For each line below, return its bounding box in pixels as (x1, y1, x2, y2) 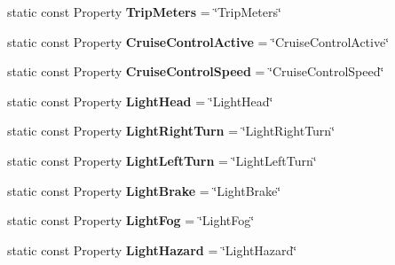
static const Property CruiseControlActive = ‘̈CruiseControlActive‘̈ (7, 32, 390, 51)
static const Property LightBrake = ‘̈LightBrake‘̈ (7, 181, 281, 199)
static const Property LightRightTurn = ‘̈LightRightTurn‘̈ (7, 121, 336, 140)
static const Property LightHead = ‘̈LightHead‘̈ (7, 91, 273, 110)
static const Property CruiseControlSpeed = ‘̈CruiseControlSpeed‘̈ (7, 62, 384, 81)
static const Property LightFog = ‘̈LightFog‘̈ (7, 211, 255, 230)
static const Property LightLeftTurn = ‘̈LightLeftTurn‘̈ (7, 151, 317, 169)
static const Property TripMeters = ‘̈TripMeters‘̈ (7, 3, 281, 20)
